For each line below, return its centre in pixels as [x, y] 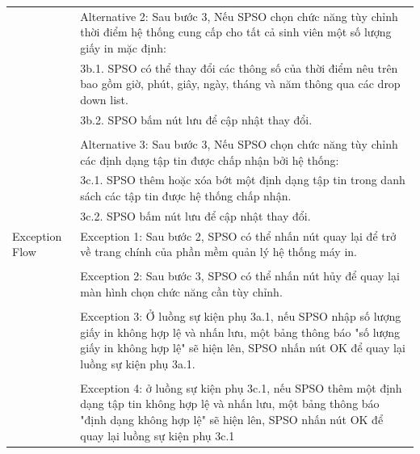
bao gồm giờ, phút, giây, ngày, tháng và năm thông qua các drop [240, 84]
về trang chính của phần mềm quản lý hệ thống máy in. [218, 252]
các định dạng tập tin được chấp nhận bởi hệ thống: [210, 160]
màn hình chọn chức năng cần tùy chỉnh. [181, 291]
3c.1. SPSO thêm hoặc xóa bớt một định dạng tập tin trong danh [243, 180]
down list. [104, 99]
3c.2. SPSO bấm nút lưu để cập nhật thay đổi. [195, 215]
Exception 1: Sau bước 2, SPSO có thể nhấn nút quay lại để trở [238, 235]
